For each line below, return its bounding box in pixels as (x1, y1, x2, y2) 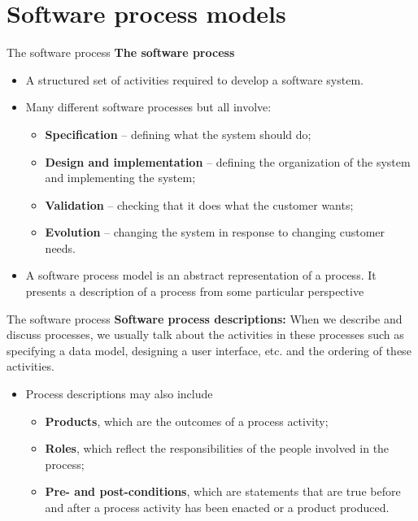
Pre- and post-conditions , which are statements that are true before (45, 483, 401, 500)
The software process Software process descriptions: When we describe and (7, 310, 403, 327)
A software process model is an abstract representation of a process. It (25, 267, 377, 284)
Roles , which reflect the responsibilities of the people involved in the (45, 440, 390, 457)
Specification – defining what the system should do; (45, 125, 311, 142)
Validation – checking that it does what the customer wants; (45, 196, 354, 213)
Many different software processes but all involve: (25, 98, 272, 115)
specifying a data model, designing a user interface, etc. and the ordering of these (7, 341, 411, 358)
